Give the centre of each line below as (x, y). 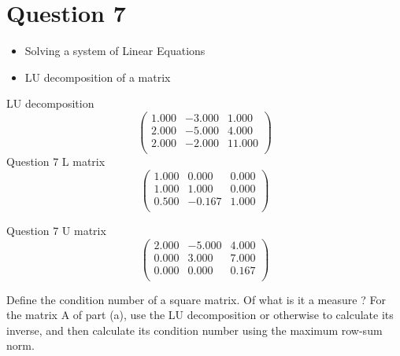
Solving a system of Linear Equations (115, 51)
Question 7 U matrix (56, 230)
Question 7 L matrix (56, 161)
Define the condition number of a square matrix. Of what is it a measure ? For (196, 299)
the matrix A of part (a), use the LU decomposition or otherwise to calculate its (200, 315)
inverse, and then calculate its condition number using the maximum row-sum (194, 330)
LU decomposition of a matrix (98, 77)
